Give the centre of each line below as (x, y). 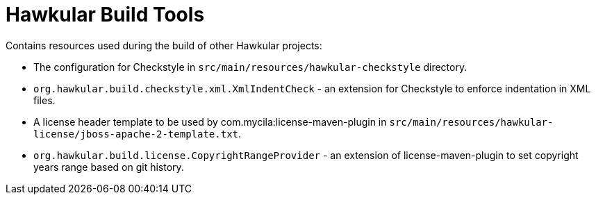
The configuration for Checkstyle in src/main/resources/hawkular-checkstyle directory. (250, 67)
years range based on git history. (109, 167)
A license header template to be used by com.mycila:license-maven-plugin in (210, 122)
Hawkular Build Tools (105, 15)
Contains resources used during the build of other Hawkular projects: (164, 45)
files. (44, 100)
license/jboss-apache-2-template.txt (136, 134)
